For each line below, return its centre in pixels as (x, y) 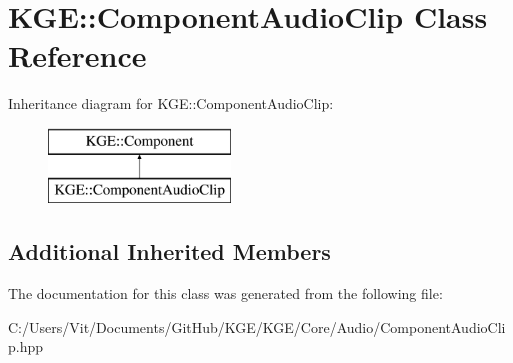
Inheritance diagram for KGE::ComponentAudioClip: (171, 103)
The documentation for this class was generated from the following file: (225, 293)
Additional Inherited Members (169, 251)
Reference (77, 55)
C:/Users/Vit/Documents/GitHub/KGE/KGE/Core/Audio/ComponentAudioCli (257, 326)
